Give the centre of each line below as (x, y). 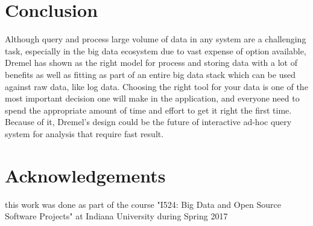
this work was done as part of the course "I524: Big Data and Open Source (143, 204)
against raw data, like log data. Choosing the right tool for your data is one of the (156, 86)
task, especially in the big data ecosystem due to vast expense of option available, (156, 50)
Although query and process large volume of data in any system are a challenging (156, 39)
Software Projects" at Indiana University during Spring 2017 (116, 216)
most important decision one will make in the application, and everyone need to (152, 98)
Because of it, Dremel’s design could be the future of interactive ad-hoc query (148, 122)
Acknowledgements (85, 175)
